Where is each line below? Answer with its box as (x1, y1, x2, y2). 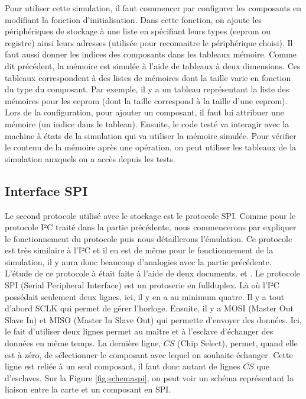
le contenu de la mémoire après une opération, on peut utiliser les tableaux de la (5, 141, 297, 153)
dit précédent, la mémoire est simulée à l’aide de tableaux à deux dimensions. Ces (5, 59, 301, 72)
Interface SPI (5, 181, 88, 199)
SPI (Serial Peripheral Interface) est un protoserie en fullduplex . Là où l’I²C (5, 279, 279, 291)
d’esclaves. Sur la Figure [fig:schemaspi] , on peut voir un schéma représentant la (5, 371, 294, 384)
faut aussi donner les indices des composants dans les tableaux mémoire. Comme (5, 48, 297, 60)
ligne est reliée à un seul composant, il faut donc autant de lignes (5, 360, 240, 372)
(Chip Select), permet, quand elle (177, 337, 298, 349)
